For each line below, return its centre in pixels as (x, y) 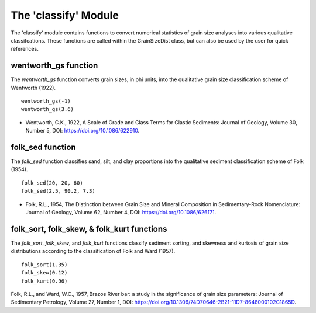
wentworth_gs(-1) (46, 101)
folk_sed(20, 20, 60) (52, 183)
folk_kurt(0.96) (44, 281)
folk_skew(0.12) (44, 273)
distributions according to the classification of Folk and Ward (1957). (93, 251)
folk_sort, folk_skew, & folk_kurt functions (89, 229)
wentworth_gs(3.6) (48, 109)
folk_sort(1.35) (44, 265)
